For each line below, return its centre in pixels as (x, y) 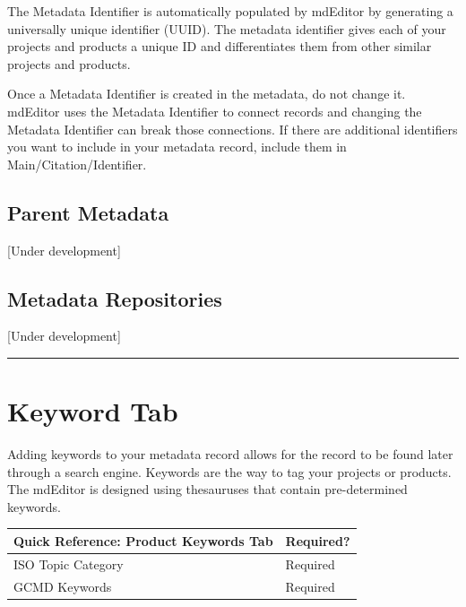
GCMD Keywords (63, 586)
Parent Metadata (88, 212)
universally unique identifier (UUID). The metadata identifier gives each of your (227, 28)
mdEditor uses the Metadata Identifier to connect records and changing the (215, 111)
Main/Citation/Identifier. (77, 164)
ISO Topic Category (69, 564)
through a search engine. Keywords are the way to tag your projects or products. (229, 471)
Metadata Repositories (115, 298)
